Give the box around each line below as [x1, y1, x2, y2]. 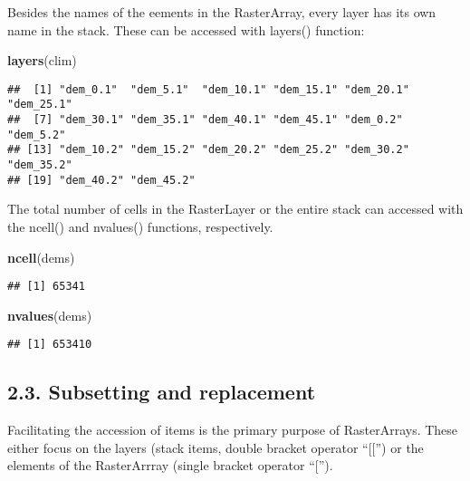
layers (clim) [7, 51, 77, 70]
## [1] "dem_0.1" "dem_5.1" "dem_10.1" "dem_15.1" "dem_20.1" [7, 82, 409, 96]
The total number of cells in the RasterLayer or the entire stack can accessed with [7, 199, 464, 218]
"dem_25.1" [7, 98, 72, 111]
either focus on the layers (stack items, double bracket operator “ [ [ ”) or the [7, 438, 424, 457]
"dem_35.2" [7, 159, 72, 172]
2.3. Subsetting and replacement [7, 378, 316, 406]
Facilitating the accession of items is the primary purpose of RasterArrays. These [7, 420, 458, 439]
